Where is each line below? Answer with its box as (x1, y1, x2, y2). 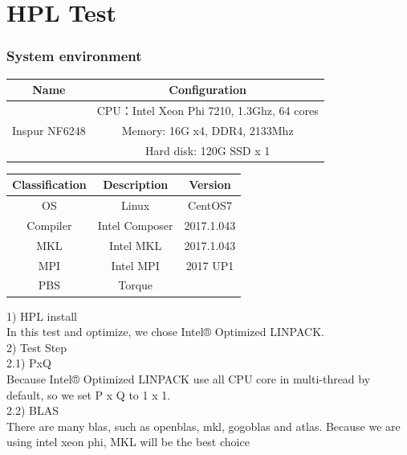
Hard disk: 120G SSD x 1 (145, 141, 271, 158)
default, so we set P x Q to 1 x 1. (6, 386, 171, 403)
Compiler (26, 216, 72, 233)
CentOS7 (188, 197, 232, 214)
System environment (6, 46, 142, 66)
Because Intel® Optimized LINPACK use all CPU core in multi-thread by (6, 370, 371, 387)
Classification (12, 176, 87, 193)
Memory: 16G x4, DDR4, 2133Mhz (121, 121, 294, 138)
